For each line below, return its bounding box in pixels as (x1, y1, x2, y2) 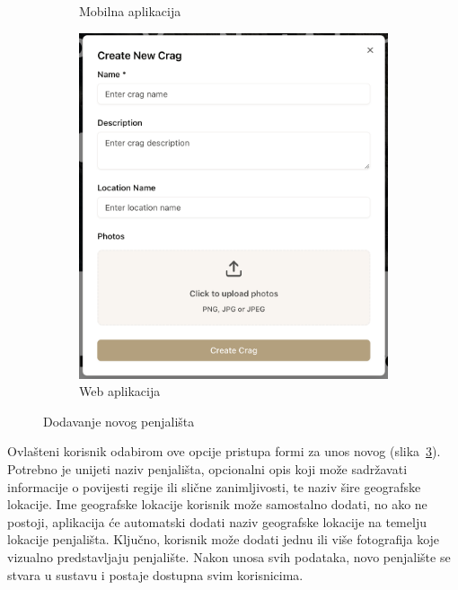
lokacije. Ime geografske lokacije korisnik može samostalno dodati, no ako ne (7, 495, 427, 514)
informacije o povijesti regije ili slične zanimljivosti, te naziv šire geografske (7, 477, 421, 496)
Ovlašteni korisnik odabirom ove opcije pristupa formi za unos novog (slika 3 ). (7, 442, 441, 461)
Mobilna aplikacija (79, 2, 181, 20)
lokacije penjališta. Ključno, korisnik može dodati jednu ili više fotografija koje (7, 530, 440, 549)
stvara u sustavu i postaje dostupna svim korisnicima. (7, 565, 304, 584)
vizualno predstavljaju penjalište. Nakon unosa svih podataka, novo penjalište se (7, 547, 451, 566)
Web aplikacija (79, 382, 161, 401)
